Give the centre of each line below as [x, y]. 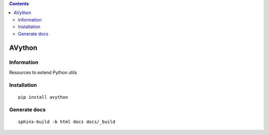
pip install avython [43, 97]
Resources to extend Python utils [43, 72]
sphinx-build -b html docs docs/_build [67, 122]
